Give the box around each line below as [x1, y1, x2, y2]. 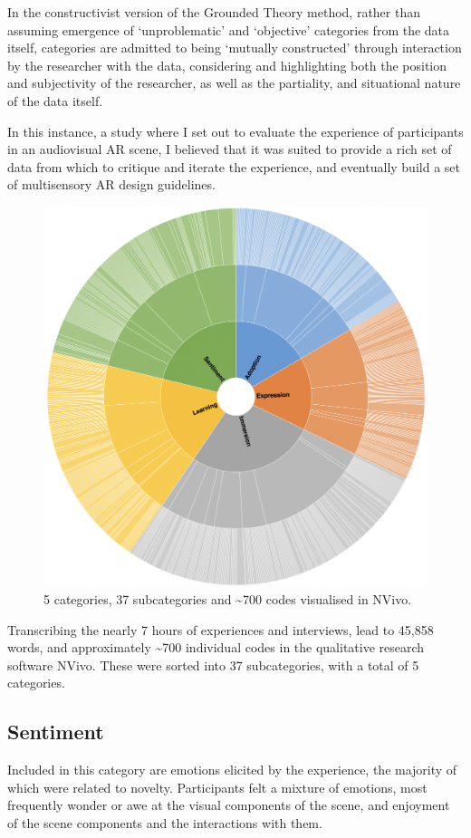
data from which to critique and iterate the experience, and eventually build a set [7, 157, 460, 176]
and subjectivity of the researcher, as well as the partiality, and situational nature [7, 73, 461, 92]
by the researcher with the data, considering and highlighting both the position [7, 55, 447, 74]
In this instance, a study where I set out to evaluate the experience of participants [7, 121, 464, 140]
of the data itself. [7, 91, 103, 110]
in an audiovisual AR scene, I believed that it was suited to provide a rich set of [7, 140, 452, 159]
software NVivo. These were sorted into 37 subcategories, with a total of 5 [7, 655, 419, 674]
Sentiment [7, 718, 104, 746]
